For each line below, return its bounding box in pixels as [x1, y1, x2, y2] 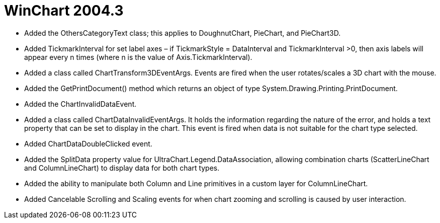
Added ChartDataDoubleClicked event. [24, 139, 152, 148]
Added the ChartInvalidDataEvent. [24, 99, 137, 108]
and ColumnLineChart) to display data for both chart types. [24, 163, 220, 172]
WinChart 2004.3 [4, 2, 124, 19]
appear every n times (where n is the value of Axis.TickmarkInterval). [24, 52, 252, 61]
